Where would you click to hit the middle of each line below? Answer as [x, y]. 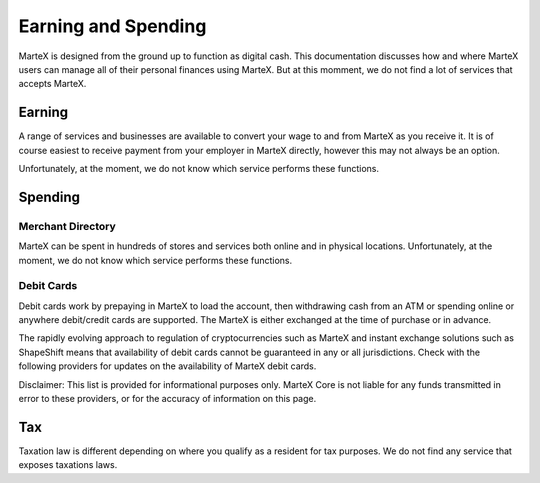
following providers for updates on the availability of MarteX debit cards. [167, 366]
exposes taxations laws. [68, 465]
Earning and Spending [112, 26]
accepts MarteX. [52, 84]
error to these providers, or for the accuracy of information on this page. [167, 399]
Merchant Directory [67, 226]
